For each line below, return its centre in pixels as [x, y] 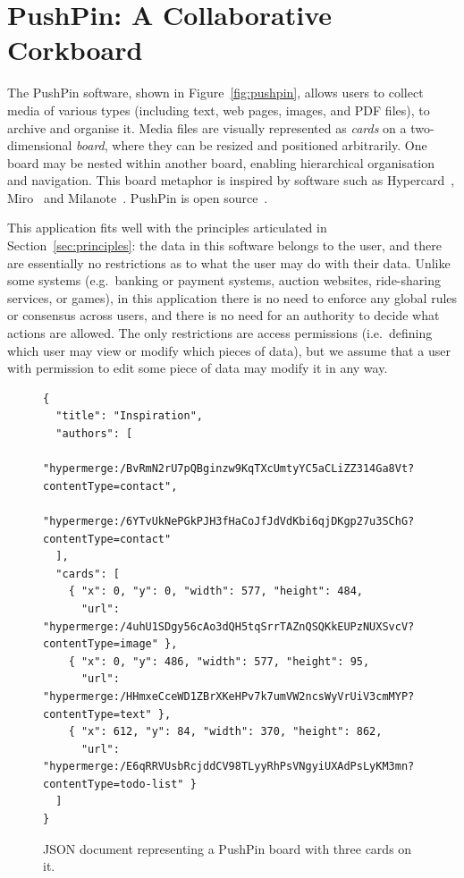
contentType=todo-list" [114, 784]
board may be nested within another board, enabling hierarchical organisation [221, 162]
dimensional [40, 145]
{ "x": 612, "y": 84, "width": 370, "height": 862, [225, 732]
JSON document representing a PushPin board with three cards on [228, 848]
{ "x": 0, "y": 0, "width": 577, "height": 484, [215, 591]
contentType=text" [97, 714]
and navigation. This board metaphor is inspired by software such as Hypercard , [231, 180]
